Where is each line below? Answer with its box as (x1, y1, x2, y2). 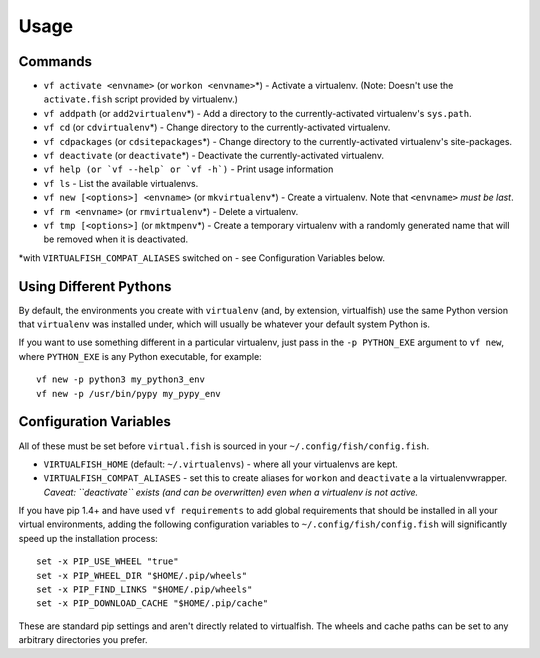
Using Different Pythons (18, 278, 172, 295)
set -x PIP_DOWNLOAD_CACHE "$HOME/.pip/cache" (36, 598, 269, 609)
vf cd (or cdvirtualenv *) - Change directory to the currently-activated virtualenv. (43, 121, 391, 134)
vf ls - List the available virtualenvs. (43, 177, 199, 189)
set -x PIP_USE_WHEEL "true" (36, 556, 179, 567)
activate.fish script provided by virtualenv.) (43, 93, 239, 105)
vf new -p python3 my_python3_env (36, 374, 205, 385)
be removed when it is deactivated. (43, 233, 189, 245)
